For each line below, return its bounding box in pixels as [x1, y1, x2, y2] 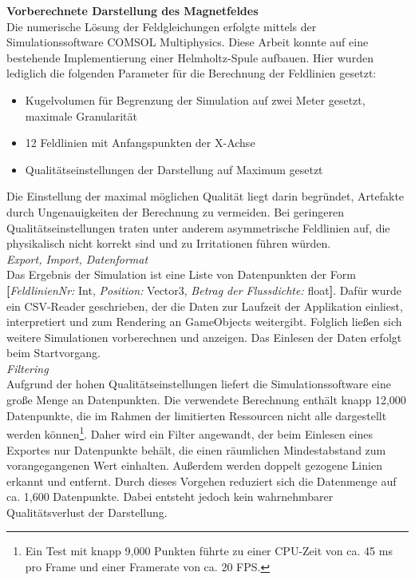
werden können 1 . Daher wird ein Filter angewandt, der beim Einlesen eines [6, 423, 373, 442]
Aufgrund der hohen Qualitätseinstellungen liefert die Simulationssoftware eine [6, 375, 391, 392]
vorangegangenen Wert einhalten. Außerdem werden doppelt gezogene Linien [6, 457, 382, 474]
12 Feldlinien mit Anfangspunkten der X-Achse [25, 134, 255, 151]
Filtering [6, 360, 49, 376]
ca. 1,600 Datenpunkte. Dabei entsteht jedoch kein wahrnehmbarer [6, 488, 334, 505]
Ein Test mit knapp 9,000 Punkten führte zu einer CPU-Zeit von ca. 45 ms [25, 542, 393, 559]
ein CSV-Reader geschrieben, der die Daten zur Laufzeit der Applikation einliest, [6, 297, 403, 314]
